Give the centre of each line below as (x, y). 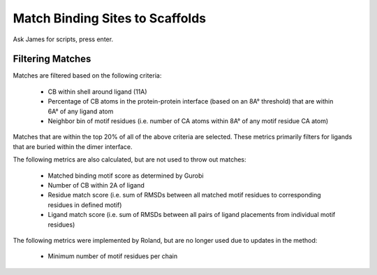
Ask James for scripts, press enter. (63, 39)
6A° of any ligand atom (81, 111)
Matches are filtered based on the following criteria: (87, 76)
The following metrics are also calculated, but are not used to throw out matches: (130, 160)
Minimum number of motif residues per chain (113, 256)
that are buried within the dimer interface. (73, 146)
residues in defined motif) (85, 205)
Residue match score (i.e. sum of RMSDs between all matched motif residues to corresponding (184, 195)
